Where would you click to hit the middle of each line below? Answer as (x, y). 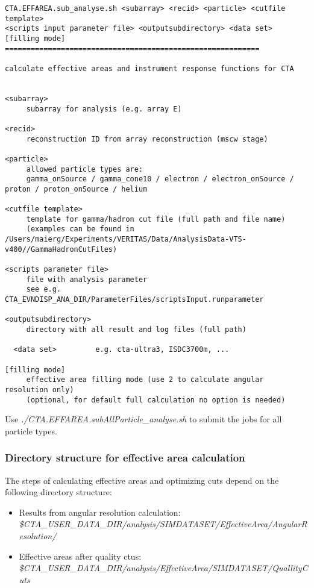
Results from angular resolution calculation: (100, 512)
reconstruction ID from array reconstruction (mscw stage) (147, 139)
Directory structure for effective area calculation (125, 458)
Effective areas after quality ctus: (80, 556)
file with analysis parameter (87, 279)
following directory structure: (58, 492)
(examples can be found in (80, 229)
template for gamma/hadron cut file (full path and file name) (156, 219)
